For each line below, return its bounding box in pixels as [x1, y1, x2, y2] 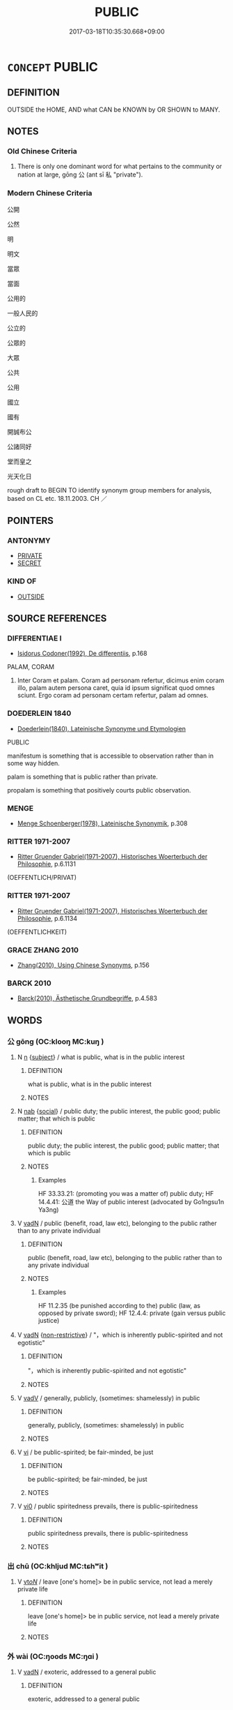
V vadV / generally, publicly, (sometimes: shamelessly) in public [17, 1393, 200, 1402]
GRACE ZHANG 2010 [7, 945, 79, 954]
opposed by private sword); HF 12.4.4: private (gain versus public [38, 1309, 226, 1317]
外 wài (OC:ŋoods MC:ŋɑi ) [7, 1651, 99, 1661]
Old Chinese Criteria [7, 147, 78, 156]
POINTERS [7, 515, 54, 527]
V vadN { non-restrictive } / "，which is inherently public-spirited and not [17, 1330, 223, 1339]
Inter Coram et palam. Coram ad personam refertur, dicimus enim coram [17, 676, 225, 684]
